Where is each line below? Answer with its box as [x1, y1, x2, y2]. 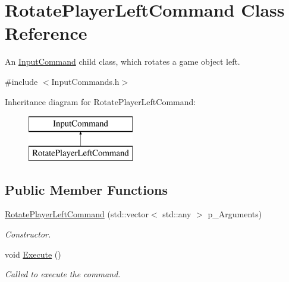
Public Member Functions [5, 180, 168, 198]
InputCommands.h [51, 75, 120, 87]
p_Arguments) [208, 208, 262, 220]
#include [5, 75, 38, 87]
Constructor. [5, 228, 51, 240]
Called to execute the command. [5, 268, 121, 280]
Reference [5, 21, 87, 45]
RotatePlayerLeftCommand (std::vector [5, 208, 149, 220]
